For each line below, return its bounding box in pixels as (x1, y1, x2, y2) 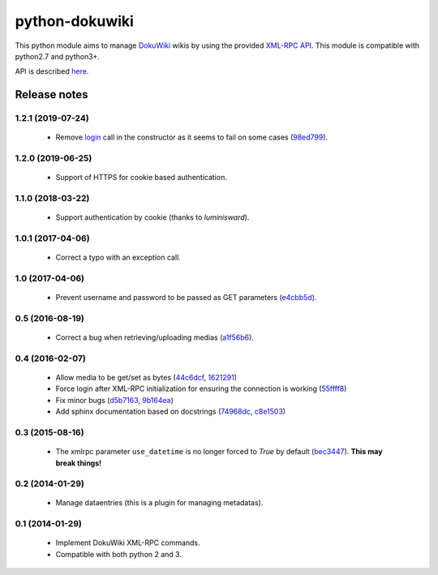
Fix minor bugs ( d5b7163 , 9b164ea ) (55, 395, 174, 405)
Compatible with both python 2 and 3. (55, 549, 182, 559)
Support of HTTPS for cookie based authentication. (55, 173, 227, 182)
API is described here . (15, 67, 89, 76)
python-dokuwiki (15, 12, 134, 30)
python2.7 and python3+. (15, 51, 101, 61)
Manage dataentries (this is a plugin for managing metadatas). (55, 498, 264, 508)
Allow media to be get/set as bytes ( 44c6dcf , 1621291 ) (55, 373, 238, 383)
